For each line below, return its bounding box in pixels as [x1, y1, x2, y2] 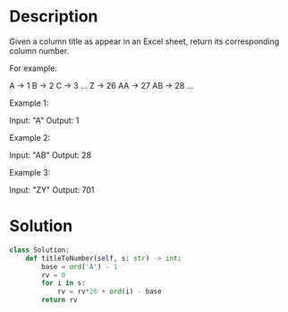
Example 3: [9, 167, 51, 178]
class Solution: [9, 245, 70, 255]
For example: [9, 63, 58, 74]
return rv [41, 296, 78, 305]
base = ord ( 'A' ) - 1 [41, 262, 118, 271]
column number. [9, 45, 70, 56]
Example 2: [9, 132, 51, 143]
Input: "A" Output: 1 [9, 115, 80, 126]
